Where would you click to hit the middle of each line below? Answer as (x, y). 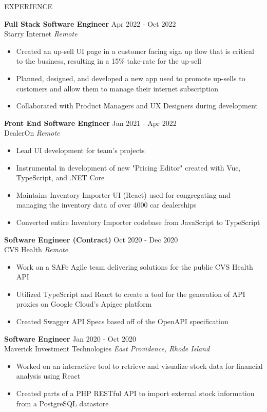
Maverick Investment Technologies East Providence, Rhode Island (107, 349)
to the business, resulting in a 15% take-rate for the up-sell (109, 61)
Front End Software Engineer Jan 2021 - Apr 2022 (90, 123)
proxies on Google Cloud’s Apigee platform (84, 304)
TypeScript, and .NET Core (60, 177)
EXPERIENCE (28, 6)
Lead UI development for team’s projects (80, 150)
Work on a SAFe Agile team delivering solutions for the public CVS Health (135, 266)
